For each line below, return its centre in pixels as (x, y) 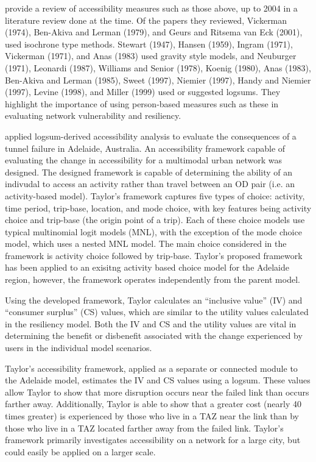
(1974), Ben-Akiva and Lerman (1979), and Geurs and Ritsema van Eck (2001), (154, 32)
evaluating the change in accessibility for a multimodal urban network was (143, 160)
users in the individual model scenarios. (79, 348)
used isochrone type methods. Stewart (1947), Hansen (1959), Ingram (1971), (149, 44)
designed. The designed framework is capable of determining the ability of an (149, 172)
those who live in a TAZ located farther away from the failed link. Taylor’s (144, 428)
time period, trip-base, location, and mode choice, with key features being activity (158, 208)
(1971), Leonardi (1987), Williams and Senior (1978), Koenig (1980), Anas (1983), (158, 67)
